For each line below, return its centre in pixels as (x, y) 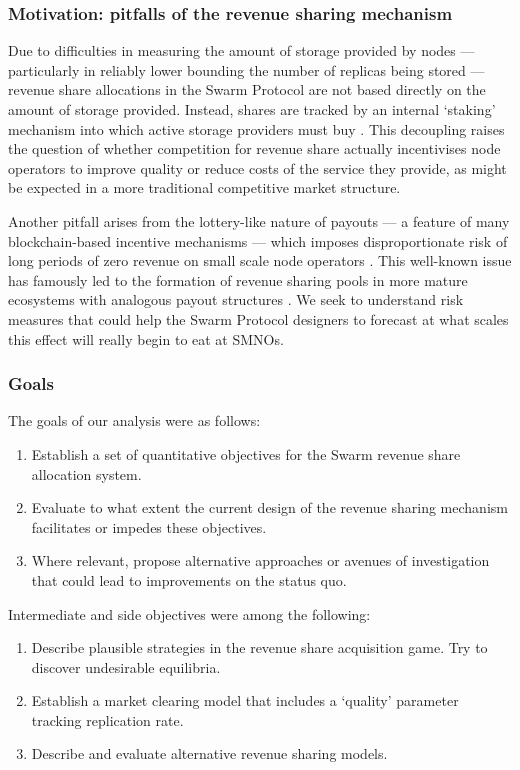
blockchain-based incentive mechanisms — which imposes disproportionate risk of (258, 240)
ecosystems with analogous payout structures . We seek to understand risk (236, 299)
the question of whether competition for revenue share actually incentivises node (254, 148)
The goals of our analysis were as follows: (134, 420)
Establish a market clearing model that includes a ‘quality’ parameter (245, 700)
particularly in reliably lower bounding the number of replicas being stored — (246, 69)
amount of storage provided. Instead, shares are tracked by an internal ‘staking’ (252, 109)
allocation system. (86, 473)
